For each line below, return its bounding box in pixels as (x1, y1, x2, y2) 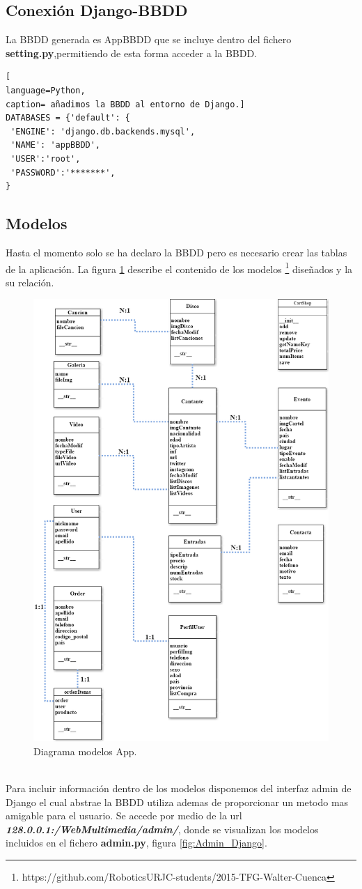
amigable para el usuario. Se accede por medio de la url (6, 808, 242, 823)
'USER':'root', (10, 153, 81, 164)
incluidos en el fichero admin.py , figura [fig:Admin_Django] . (6, 835, 267, 850)
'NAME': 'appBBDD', (10, 140, 101, 150)
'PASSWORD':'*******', (10, 167, 116, 178)
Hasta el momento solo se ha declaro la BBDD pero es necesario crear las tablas (6, 245, 347, 259)
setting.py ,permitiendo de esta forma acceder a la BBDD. (6, 45, 258, 60)
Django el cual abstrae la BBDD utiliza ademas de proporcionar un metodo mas (6, 794, 349, 809)
